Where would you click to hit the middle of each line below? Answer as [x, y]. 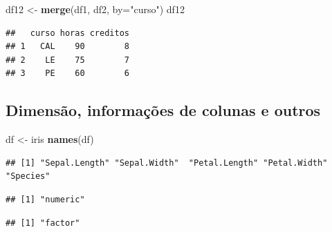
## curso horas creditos [67, 33]
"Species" [28, 176]
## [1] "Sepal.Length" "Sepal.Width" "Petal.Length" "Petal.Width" [167, 163]
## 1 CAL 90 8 [67, 47]
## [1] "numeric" [45, 199]
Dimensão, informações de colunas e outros [163, 110]
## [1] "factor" [43, 223]
